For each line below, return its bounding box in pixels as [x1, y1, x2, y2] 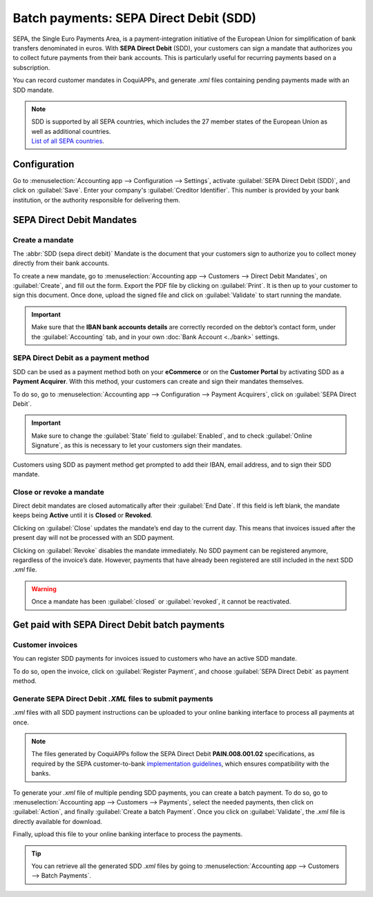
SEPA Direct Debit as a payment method [12, 353, 150, 363]
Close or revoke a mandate [12, 487, 105, 496]
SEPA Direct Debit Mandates [12, 214, 137, 226]
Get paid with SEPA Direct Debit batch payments [12, 619, 225, 630]
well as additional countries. [31, 127, 111, 135]
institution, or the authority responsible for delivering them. [12, 195, 181, 204]
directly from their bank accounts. [12, 259, 110, 267]
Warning [31, 584, 57, 593]
